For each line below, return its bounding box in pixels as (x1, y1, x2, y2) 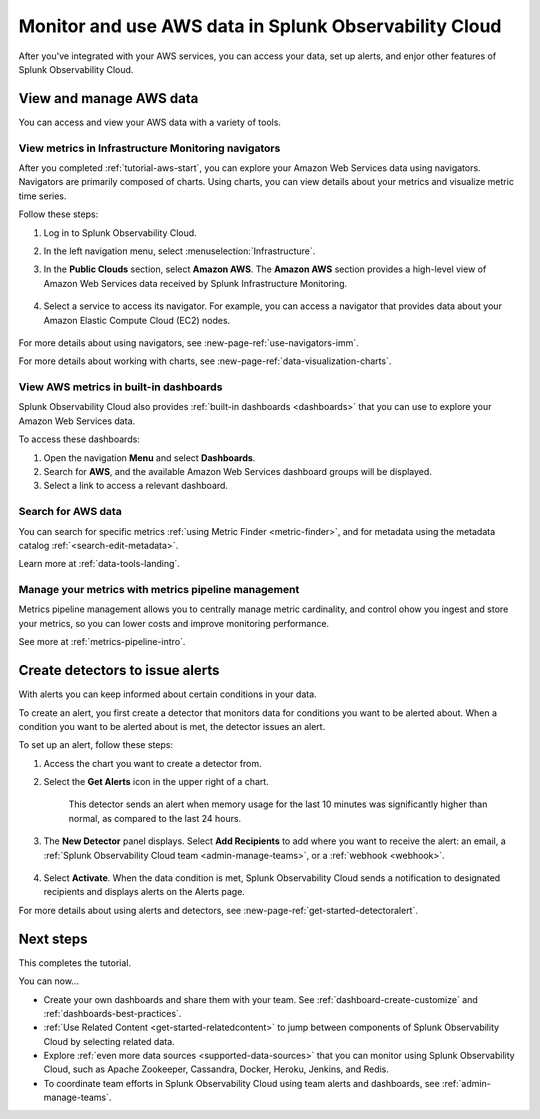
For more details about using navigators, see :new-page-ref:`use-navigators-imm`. (18, 336, 359, 349)
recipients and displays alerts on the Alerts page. (43, 886, 245, 898)
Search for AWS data (18, 505, 122, 519)
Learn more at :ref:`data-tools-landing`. (18, 558, 180, 570)
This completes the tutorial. (18, 956, 132, 969)
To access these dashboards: (18, 433, 140, 445)
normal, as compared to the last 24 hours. (68, 812, 242, 824)
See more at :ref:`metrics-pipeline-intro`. (18, 636, 186, 648)
